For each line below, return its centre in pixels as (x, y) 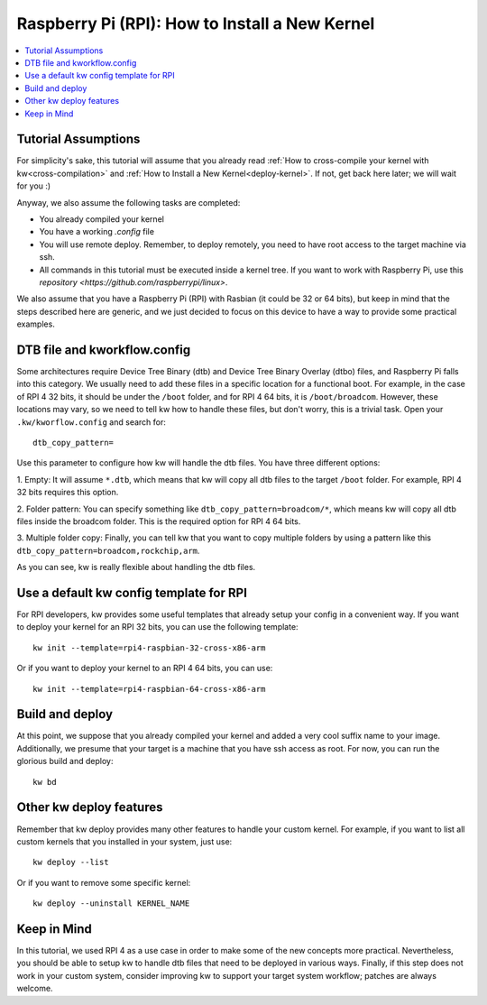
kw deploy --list (71, 862)
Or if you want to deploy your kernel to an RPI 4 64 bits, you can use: (145, 668)
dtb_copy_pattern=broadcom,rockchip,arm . (108, 550)
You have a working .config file (97, 232)
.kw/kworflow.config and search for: (92, 422)
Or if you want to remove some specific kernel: (104, 882)
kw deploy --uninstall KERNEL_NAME (111, 904)
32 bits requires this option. (68, 493)
